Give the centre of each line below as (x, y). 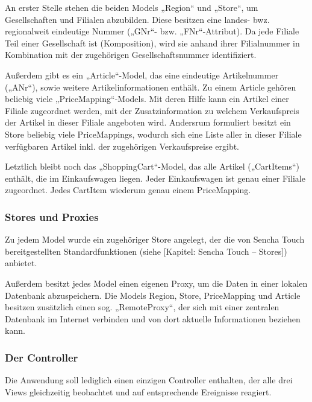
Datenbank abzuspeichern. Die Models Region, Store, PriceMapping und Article (153, 295)
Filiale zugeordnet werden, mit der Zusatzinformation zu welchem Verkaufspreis (152, 110)
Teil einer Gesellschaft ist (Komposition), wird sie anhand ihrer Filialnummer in (152, 43)
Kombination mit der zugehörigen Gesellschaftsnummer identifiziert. (131, 55)
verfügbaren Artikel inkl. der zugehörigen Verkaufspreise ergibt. (122, 146)
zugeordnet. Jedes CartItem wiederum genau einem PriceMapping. (128, 190)
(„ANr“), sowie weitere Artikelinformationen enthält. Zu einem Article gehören (151, 87)
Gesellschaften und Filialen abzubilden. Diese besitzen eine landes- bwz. (137, 19)
